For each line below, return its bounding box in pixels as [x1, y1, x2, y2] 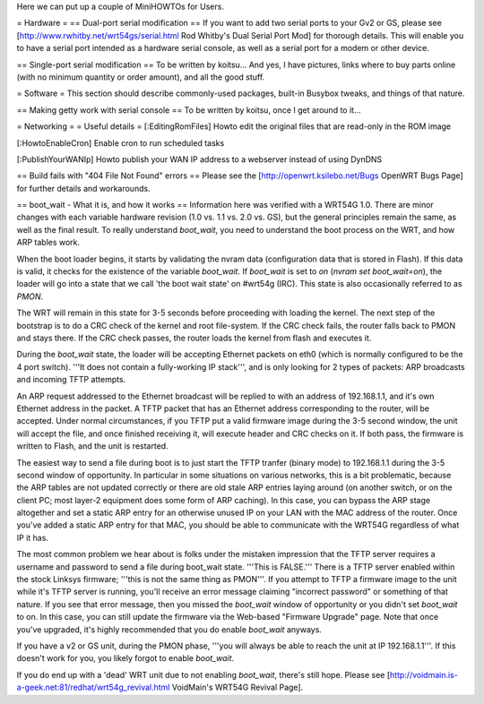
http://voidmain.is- [390, 669, 459, 680]
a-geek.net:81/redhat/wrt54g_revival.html [16, 682, 170, 693]
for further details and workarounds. [16, 183, 151, 193]
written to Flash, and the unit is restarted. [16, 441, 169, 451]
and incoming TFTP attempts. [16, 374, 126, 385]
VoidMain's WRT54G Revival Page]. [171, 682, 304, 693]
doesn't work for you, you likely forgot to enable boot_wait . [16, 653, 235, 664]
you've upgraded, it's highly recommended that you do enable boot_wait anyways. [16, 623, 323, 635]
